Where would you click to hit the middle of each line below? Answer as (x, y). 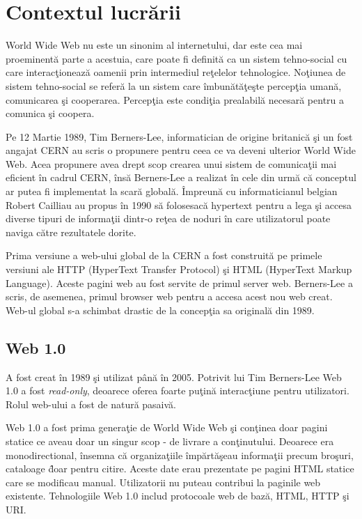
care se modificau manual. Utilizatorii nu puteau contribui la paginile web (163, 482)
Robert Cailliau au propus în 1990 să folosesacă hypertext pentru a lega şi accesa (179, 204)
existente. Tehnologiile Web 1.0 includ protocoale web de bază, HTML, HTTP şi (178, 496)
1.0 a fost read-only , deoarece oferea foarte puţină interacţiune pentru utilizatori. (178, 390)
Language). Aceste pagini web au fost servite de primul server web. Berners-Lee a (179, 282)
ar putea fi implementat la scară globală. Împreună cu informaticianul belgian (172, 191)
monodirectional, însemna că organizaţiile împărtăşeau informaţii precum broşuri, (180, 455)
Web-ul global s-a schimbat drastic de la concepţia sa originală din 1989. (160, 310)
